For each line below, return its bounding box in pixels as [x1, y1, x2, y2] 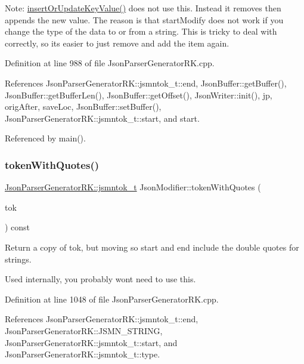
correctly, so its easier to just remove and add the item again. [5, 36, 229, 49]
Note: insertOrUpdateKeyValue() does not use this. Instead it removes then [5, 2, 281, 14]
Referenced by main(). [5, 132, 86, 144]
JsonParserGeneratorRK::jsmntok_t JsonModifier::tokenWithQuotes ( [5, 181, 261, 193]
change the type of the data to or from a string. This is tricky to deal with [5, 25, 277, 38]
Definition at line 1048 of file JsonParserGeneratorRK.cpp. [5, 292, 219, 305]
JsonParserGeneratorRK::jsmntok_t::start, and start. [5, 112, 200, 124]
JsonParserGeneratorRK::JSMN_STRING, [5, 324, 163, 337]
